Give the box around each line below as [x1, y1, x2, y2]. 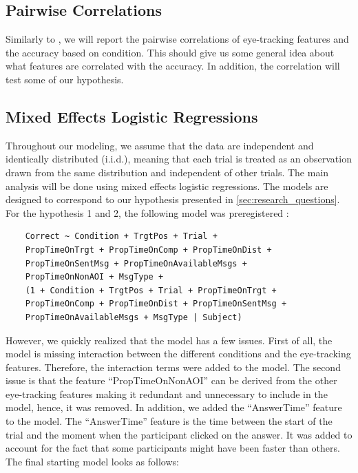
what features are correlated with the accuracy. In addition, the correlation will [6, 59, 340, 73]
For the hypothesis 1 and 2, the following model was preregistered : [6, 205, 289, 220]
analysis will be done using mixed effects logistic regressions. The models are [6, 178, 328, 193]
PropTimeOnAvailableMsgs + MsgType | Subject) [25, 312, 242, 322]
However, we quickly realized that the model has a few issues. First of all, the [6, 333, 333, 347]
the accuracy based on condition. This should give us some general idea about [6, 45, 335, 59]
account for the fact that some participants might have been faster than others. [6, 441, 340, 455]
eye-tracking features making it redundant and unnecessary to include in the [6, 386, 328, 401]
